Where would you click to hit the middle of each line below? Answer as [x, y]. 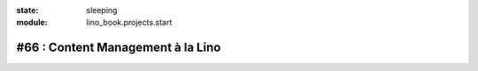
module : [32, 23]
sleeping [102, 10]
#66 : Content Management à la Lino [119, 48]
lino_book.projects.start [129, 23]
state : [27, 10]
